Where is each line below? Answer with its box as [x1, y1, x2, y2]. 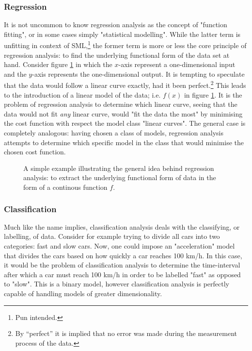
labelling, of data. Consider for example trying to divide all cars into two [4, 231, 220, 241]
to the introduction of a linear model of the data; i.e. [4, 89, 161, 100]
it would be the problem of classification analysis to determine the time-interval [4, 260, 240, 270]
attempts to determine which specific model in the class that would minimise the [4, 137, 244, 147]
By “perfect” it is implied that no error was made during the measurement [15, 328, 237, 338]
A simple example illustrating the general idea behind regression [23, 163, 214, 173]
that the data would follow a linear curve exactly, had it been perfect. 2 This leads [4, 79, 246, 90]
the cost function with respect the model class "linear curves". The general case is [4, 118, 246, 128]
